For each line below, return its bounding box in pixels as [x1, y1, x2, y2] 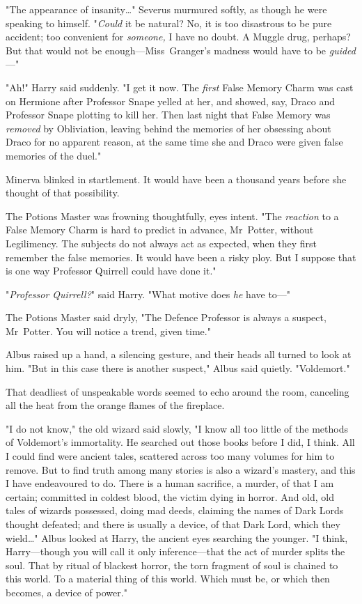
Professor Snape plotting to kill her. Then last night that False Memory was [6, 107, 331, 122]
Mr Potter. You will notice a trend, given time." [6, 323, 211, 338]
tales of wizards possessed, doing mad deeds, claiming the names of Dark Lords [6, 503, 344, 518]
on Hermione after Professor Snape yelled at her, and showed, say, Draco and [6, 93, 336, 108]
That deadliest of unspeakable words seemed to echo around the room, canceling [6, 384, 349, 398]
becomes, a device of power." [6, 584, 127, 599]
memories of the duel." [6, 148, 102, 162]
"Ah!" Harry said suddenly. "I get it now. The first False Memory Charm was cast [6, 79, 354, 94]
